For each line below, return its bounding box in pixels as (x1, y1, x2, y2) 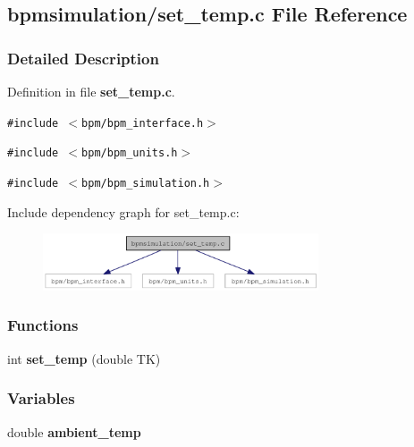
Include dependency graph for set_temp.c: (7, 202, 240, 221)
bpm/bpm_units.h (81, 147, 178, 160)
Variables (7, 387, 75, 409)
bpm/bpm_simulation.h (81, 176, 210, 190)
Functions (7, 314, 79, 336)
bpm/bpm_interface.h (81, 116, 204, 130)
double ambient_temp (7, 422, 141, 441)
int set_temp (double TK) (7, 349, 161, 367)
